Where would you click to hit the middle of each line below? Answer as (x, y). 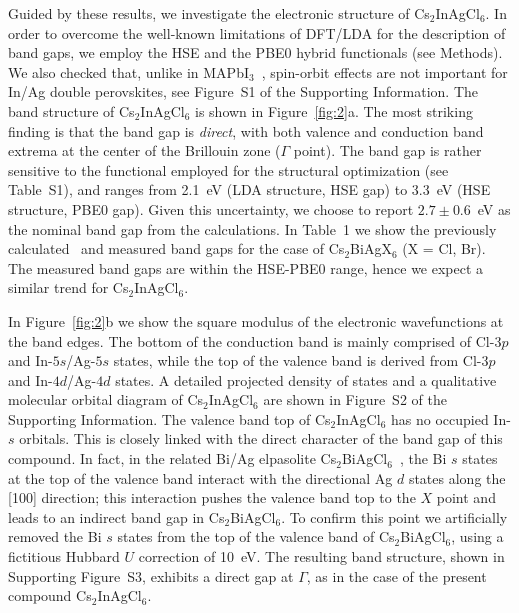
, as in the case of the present (396, 575)
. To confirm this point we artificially (394, 516)
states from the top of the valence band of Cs (256, 536)
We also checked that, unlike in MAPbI (128, 71)
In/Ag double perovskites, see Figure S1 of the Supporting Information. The (243, 91)
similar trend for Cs (68, 287)
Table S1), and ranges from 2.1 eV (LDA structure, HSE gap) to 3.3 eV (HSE (249, 189)
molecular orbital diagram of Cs (106, 399)
